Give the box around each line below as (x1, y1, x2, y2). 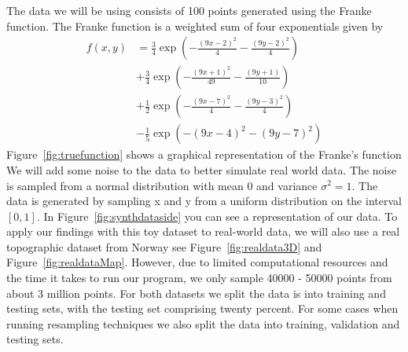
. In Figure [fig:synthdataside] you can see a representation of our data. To (36, 207, 398, 224)
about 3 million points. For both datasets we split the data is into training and (6, 284, 386, 301)
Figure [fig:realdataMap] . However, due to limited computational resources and (6, 254, 388, 270)
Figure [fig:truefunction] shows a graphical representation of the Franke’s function (6, 146, 402, 163)
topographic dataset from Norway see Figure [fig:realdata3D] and (6, 238, 322, 255)
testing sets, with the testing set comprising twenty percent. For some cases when (6, 300, 399, 317)
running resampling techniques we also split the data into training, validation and (6, 315, 400, 332)
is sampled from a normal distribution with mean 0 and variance (6, 177, 318, 193)
